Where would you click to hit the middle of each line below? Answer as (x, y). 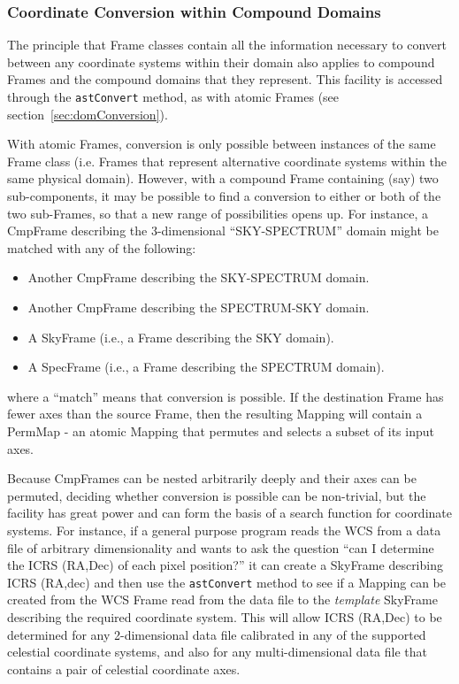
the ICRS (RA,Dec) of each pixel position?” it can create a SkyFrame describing (225, 565)
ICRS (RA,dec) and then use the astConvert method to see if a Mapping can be (227, 582)
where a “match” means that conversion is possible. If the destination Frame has (226, 396)
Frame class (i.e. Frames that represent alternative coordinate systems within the (227, 161)
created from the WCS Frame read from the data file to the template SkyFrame (222, 599)
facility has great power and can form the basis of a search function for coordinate (229, 513)
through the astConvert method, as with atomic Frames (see (173, 96)
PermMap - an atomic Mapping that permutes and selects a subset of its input (221, 430)
